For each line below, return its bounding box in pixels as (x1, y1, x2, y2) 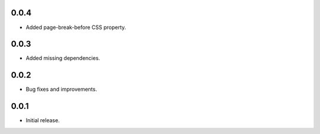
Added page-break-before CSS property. (25, 24, 127, 31)
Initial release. (25, 117, 60, 124)
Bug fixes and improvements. (25, 86, 97, 93)
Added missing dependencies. (25, 55, 100, 62)
